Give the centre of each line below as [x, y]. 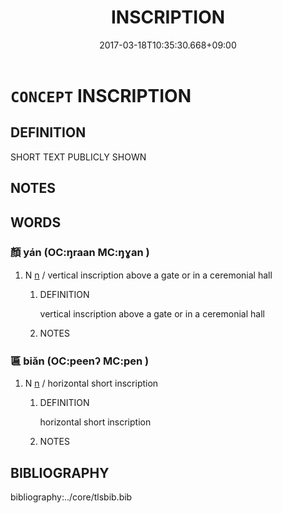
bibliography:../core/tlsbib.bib [71, 497]
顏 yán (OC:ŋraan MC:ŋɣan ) [80, 253]
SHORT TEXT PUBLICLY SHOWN [78, 157]
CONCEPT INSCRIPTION [101, 95]
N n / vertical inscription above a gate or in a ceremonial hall [148, 275]
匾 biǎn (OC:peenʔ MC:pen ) [80, 361]
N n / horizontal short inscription [91, 383]
